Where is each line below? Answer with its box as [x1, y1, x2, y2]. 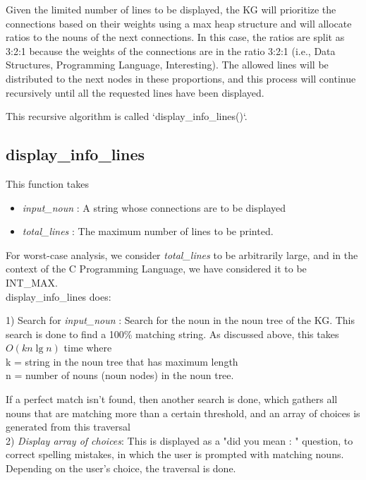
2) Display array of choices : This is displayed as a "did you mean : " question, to [6, 433, 353, 448]
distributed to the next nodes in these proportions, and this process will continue [6, 71, 356, 85]
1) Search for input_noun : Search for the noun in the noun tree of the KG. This [6, 313, 355, 328]
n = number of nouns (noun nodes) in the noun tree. [6, 368, 234, 383]
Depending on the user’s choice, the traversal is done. [6, 461, 236, 476]
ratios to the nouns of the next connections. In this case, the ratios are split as [6, 30, 345, 44]
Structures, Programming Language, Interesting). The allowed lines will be [6, 57, 329, 72]
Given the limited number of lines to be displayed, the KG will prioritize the [6, 2, 336, 16]
